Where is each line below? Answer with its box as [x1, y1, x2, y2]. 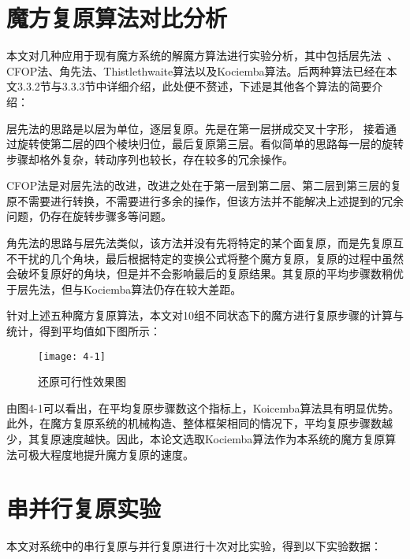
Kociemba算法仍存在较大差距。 [83, 280, 242, 297]
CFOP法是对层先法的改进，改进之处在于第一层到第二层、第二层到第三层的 [6, 177, 391, 194]
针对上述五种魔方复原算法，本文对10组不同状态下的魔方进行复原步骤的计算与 [6, 307, 404, 324]
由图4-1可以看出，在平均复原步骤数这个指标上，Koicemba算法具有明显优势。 [6, 399, 400, 416]
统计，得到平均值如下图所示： [6, 323, 161, 339]
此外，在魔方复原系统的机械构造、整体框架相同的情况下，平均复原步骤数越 [6, 415, 393, 431]
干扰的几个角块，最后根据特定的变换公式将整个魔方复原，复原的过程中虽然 [17, 250, 404, 266]
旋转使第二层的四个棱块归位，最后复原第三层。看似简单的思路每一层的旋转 [17, 135, 404, 152]
